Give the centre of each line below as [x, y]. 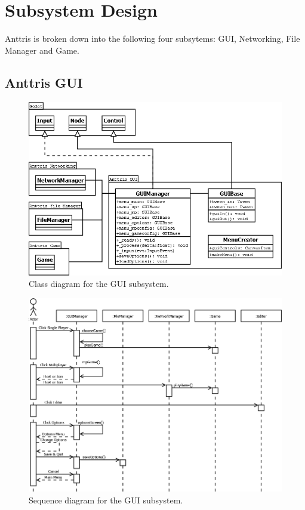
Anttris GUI [44, 82]
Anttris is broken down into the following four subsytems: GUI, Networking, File [152, 38]
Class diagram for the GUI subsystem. [99, 284]
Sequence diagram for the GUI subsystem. [106, 500]
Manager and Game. [42, 50]
